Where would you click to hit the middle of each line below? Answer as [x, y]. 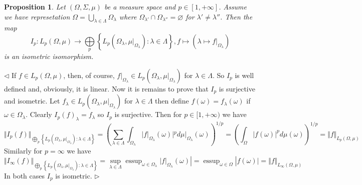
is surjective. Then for [148, 114]
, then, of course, [89, 75]
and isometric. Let [32, 101]
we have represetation [37, 16]
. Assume [233, 6]
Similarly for [23, 151]
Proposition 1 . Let [35, 6]
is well [244, 75]
